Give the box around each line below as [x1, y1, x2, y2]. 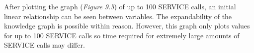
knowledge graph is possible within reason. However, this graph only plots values [4, 21, 250, 31]
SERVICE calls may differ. [4, 40, 85, 50]
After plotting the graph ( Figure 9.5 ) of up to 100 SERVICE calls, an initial [4, 1, 236, 11]
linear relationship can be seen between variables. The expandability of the [4, 11, 232, 21]
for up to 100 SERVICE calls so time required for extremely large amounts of [4, 30, 240, 40]
